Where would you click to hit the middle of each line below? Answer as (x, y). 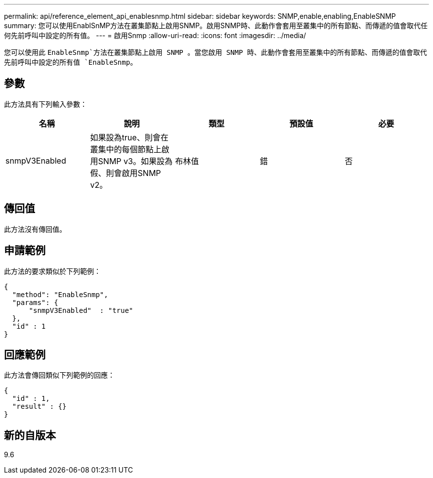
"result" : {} (39, 407)
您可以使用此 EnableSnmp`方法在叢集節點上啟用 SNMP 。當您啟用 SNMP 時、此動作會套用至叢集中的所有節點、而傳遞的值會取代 (216, 52)
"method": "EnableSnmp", (60, 294)
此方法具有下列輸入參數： (45, 104)
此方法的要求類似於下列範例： (52, 271)
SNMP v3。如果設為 (135, 161)
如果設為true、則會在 (129, 137)
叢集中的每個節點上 (126, 149)
